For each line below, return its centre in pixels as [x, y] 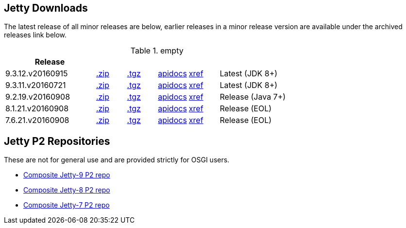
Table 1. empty [157, 51]
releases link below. [35, 35]
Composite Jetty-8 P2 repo [67, 190]
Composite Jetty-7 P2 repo [67, 205]
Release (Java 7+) [253, 97]
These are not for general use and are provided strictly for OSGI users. [117, 160]
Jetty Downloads [46, 8]
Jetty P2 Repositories [57, 141]
